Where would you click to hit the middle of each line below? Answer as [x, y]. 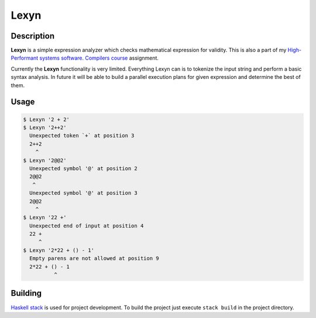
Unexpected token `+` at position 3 [82, 136]
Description [33, 36]
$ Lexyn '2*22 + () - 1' [59, 250]
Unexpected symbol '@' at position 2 [83, 168]
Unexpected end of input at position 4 [87, 226]
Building [26, 293]
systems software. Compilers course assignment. [99, 58]
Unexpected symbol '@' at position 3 [83, 193]
